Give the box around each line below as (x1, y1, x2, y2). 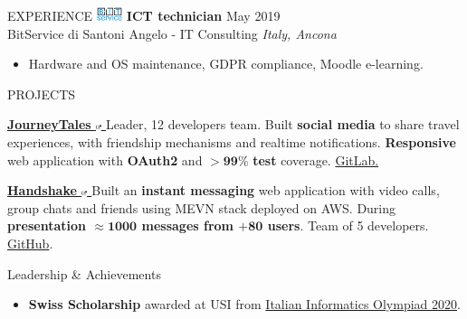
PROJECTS (7, 84, 76, 103)
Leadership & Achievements (7, 264, 161, 283)
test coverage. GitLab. (253, 150, 379, 169)
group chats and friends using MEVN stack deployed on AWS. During (7, 198, 396, 217)
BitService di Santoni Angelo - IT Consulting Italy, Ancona (7, 23, 337, 42)
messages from (141, 216, 233, 235)
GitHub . (7, 233, 53, 252)
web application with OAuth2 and (7, 150, 203, 169)
